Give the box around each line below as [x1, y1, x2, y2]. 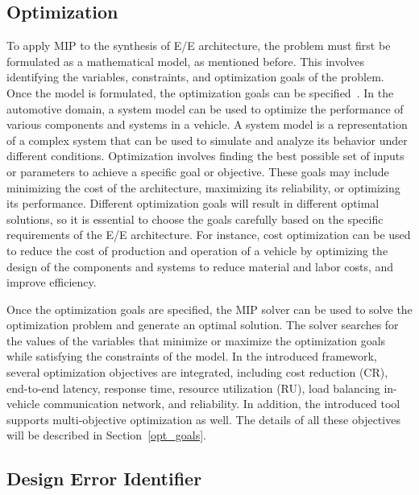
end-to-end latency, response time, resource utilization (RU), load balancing [6, 379, 380, 396]
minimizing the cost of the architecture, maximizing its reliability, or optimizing [6, 179, 400, 196]
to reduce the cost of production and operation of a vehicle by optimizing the [6, 241, 388, 258]
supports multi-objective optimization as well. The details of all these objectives [6, 410, 400, 427]
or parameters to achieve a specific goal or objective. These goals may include [6, 163, 389, 179]
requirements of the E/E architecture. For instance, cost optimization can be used [6, 226, 411, 243]
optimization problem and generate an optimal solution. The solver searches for [6, 316, 399, 333]
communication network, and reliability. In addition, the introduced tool [43, 395, 400, 412]
